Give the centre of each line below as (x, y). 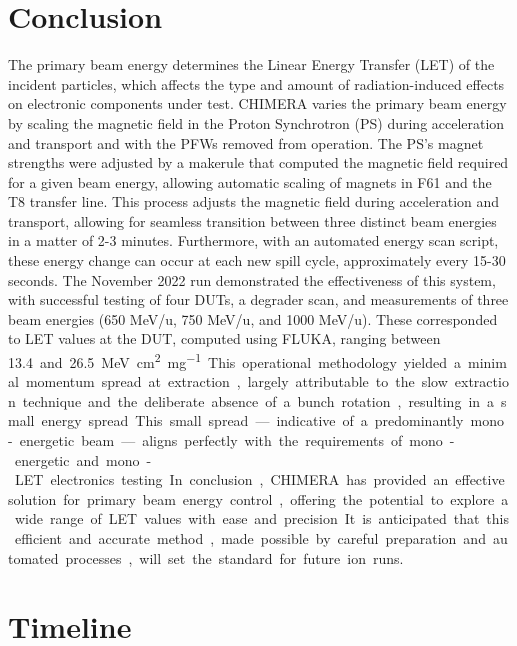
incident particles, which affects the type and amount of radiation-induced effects (256, 83)
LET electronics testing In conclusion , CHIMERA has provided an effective (259, 479)
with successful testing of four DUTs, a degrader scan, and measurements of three (258, 299)
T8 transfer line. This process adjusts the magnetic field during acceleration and (254, 201)
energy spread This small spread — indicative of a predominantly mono (272, 420)
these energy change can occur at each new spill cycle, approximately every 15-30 (257, 260)
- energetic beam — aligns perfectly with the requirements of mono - (231, 440)
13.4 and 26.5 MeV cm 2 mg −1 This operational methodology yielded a (234, 360)
